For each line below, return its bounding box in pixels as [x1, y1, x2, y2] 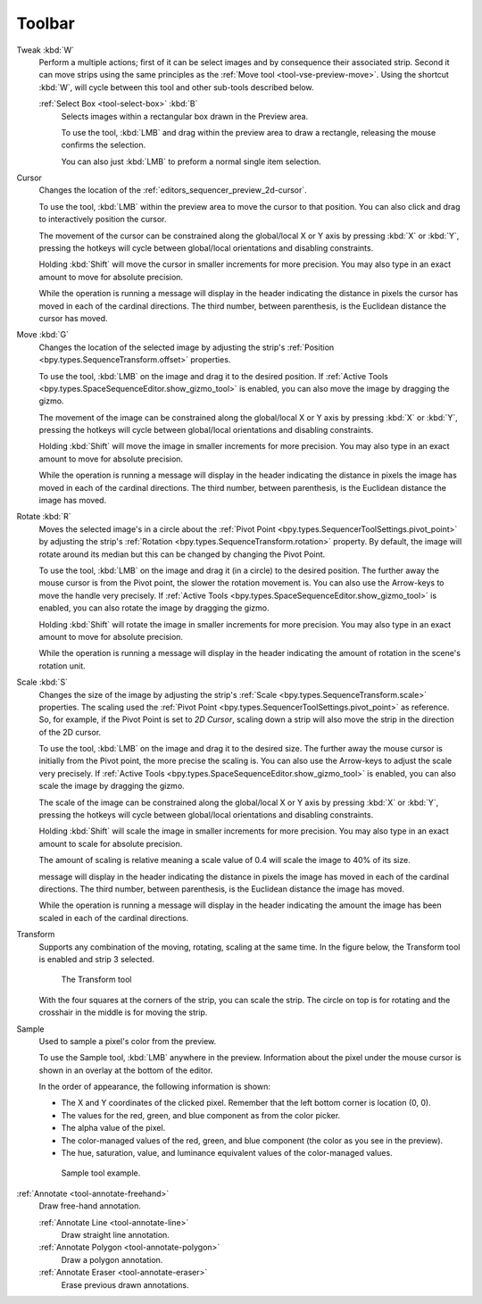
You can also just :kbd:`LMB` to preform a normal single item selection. [61, 156, 321, 167]
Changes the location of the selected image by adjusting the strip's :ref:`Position [38, 342, 335, 353]
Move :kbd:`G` [16, 329, 69, 340]
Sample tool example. [61, 1167, 141, 1178]
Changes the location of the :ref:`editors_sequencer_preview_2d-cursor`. [38, 185, 307, 195]
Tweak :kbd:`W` [16, 45, 75, 55]
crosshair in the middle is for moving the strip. [38, 1007, 208, 1017]
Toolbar [16, 13, 76, 33]
